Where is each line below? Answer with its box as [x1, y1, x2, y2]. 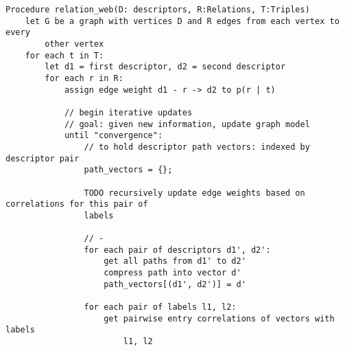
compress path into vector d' [104, 268, 241, 278]
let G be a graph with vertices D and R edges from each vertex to [25, 16, 340, 26]
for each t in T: [25, 50, 104, 60]
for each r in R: [45, 73, 123, 83]
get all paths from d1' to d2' [104, 256, 246, 267]
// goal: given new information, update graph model [64, 119, 310, 129]
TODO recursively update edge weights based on [84, 188, 305, 198]
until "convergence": [64, 131, 163, 141]
